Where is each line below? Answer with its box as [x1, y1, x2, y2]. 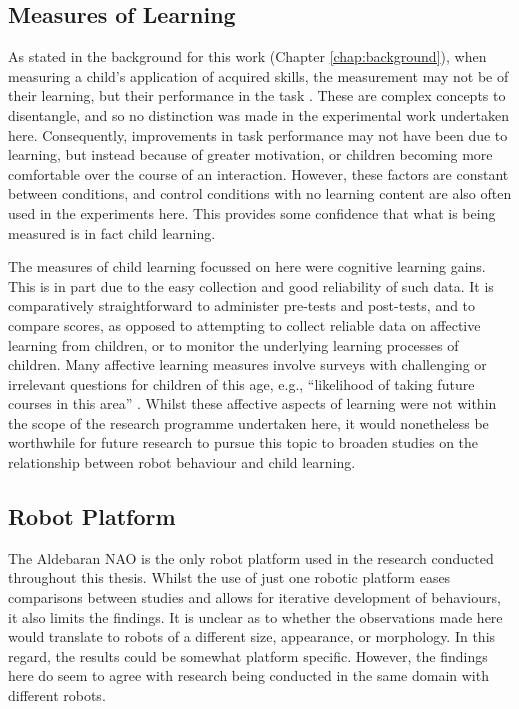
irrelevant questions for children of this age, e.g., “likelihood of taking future [8, 373, 475, 394]
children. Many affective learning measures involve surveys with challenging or [8, 354, 487, 375]
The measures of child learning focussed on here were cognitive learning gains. [8, 256, 486, 277]
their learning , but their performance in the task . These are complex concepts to [8, 85, 506, 106]
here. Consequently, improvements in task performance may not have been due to [8, 124, 508, 145]
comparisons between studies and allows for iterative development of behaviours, [8, 587, 501, 608]
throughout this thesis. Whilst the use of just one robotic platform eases [8, 567, 451, 588]
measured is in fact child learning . [8, 222, 216, 243]
